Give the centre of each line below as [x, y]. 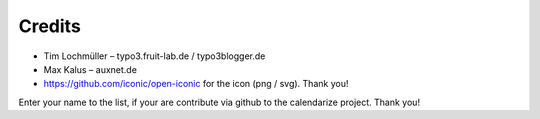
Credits [50, 26]
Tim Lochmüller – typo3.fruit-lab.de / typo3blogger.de [154, 56]
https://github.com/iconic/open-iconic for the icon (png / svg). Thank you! [196, 84]
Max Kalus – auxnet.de [90, 69]
